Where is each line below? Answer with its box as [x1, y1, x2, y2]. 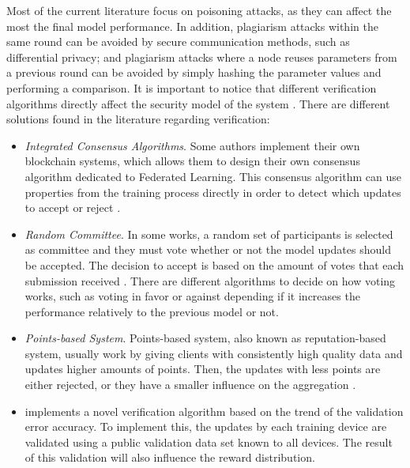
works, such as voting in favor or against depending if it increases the [24, 288, 360, 304]
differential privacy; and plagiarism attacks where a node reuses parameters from [6, 48, 397, 65]
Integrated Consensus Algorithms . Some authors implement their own [24, 137, 360, 153]
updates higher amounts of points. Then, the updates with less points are [24, 360, 381, 377]
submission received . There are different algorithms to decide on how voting [24, 272, 396, 289]
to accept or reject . [24, 199, 121, 216]
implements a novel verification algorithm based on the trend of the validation [24, 402, 404, 419]
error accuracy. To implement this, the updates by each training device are [24, 418, 387, 435]
